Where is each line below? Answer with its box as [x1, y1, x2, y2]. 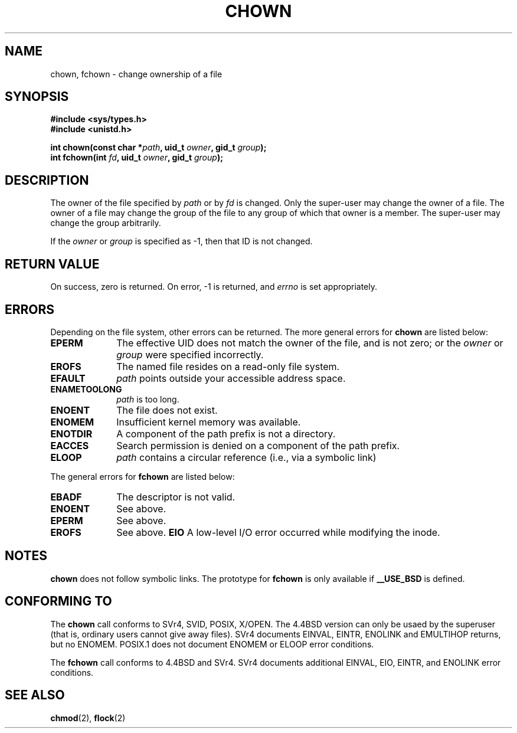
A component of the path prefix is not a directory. [116, 427, 336, 440]
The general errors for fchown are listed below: [50, 471, 235, 482]
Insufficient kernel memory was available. [116, 415, 301, 428]
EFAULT [50, 372, 86, 384]
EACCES [50, 439, 89, 451]
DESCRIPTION [5, 172, 89, 188]
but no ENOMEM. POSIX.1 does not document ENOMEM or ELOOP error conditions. [50, 639, 374, 649]
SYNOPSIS [5, 89, 69, 104]
